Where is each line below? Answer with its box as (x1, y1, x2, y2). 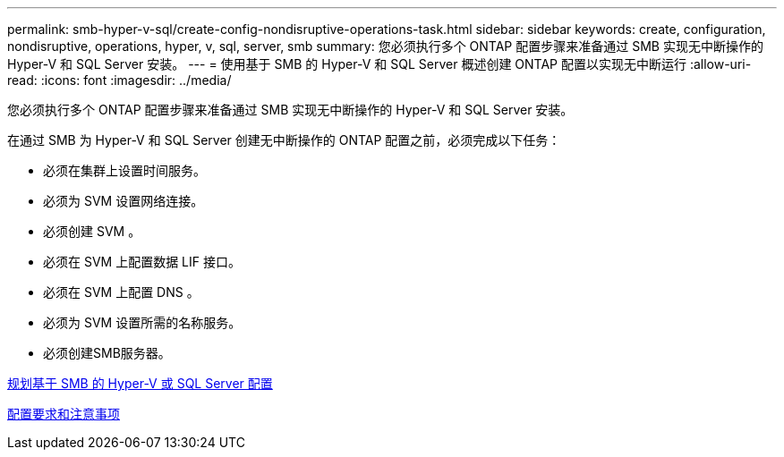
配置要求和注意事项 (7, 406, 120, 421)
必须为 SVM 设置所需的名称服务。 (43, 315, 242, 330)
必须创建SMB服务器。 (43, 345, 171, 360)
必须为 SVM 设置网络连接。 (43, 193, 204, 208)
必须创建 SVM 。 (43, 224, 141, 239)
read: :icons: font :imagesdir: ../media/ (7, 72, 232, 88)
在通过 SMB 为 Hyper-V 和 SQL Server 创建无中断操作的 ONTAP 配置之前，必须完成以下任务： (7, 132, 561, 148)
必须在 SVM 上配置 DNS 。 (43, 284, 200, 300)
